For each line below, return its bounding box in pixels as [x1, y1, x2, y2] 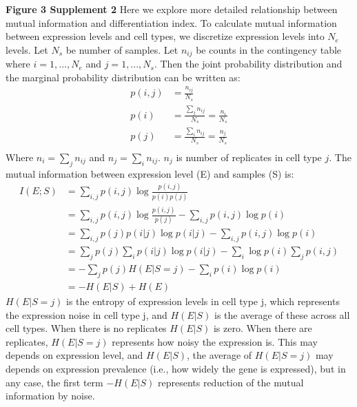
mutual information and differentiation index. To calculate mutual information [6, 15, 337, 30]
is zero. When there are [213, 321, 312, 335]
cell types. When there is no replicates [6, 321, 167, 335]
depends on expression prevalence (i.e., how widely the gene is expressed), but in [6, 361, 346, 375]
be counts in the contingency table [196, 42, 342, 56]
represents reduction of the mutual [157, 375, 304, 389]
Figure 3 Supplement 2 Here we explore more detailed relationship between [6, 2, 338, 16]
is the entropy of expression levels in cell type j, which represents [66, 293, 340, 308]
